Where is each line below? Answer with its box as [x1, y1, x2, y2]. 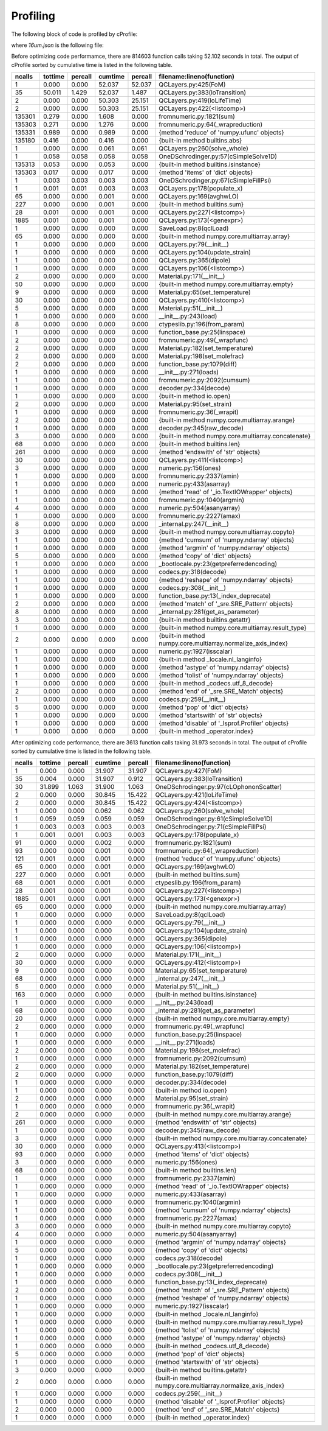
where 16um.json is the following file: [11, 41, 104, 49]
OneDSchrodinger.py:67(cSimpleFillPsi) [159, 177, 272, 185]
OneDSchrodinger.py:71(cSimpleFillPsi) [155, 822, 267, 831]
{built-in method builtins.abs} [159, 136, 242, 145]
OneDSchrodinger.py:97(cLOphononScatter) [155, 782, 282, 791]
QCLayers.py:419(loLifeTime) [159, 96, 242, 105]
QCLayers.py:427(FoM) [155, 766, 222, 775]
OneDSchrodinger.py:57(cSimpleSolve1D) [159, 152, 278, 161]
